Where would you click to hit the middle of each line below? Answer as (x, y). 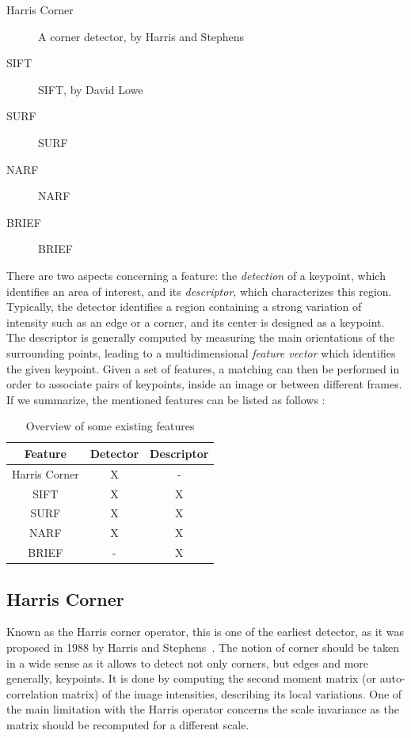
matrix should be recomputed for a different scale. (128, 724)
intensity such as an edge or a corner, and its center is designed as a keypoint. (196, 322)
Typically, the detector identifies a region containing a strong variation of (184, 307)
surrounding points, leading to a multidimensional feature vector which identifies (201, 352)
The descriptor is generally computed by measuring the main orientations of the (201, 337)
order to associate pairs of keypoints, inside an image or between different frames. (204, 384)
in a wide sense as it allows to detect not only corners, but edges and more (188, 662)
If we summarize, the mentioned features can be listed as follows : (166, 399)
